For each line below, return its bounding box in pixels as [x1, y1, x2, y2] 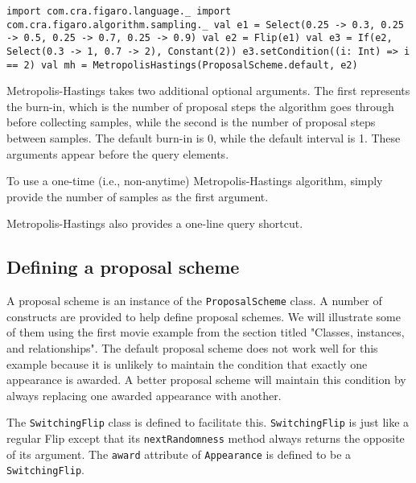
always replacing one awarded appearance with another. [6, 386, 282, 403]
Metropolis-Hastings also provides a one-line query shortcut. [6, 215, 303, 232]
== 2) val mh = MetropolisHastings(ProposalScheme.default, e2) [6, 59, 358, 71]
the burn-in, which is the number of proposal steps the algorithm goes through [6, 97, 394, 114]
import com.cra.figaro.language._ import [6, 6, 232, 17]
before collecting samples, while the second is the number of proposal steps [6, 114, 376, 130]
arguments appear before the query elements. [6, 145, 229, 162]
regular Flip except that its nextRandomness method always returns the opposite [6, 430, 405, 447]
